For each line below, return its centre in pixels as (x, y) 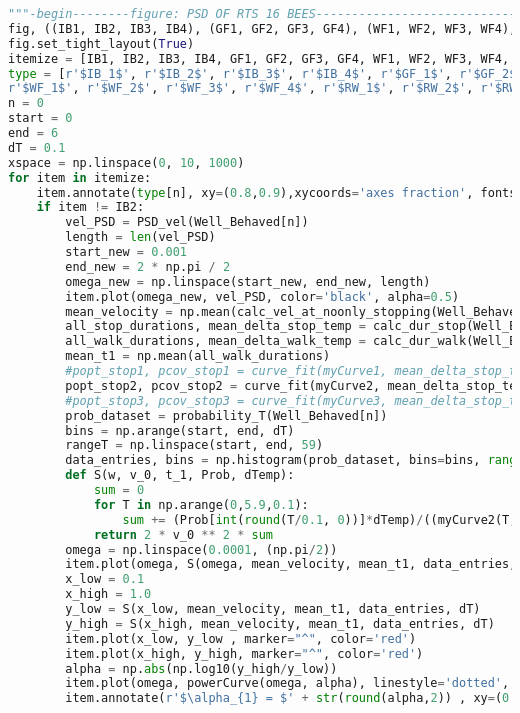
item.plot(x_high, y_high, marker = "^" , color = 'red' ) (244, 653)
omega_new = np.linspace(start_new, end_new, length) (248, 281)
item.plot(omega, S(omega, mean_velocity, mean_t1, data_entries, (291, 564)
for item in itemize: (80, 177)
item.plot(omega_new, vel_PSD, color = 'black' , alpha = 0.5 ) (262, 296)
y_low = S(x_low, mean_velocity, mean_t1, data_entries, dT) (273, 609)
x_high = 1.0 (108, 594)
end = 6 (33, 133)
